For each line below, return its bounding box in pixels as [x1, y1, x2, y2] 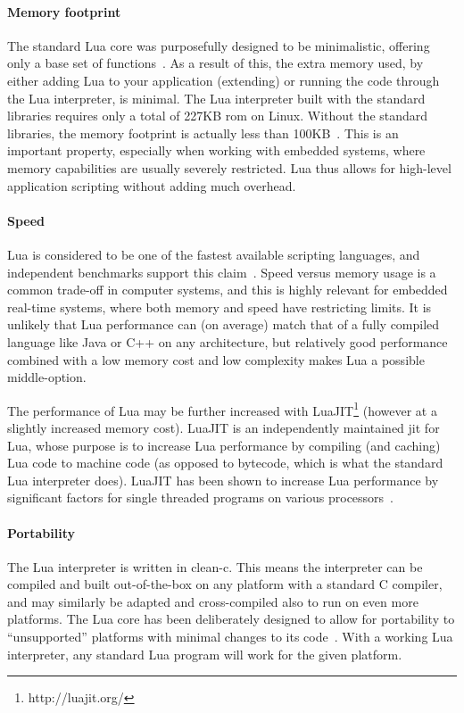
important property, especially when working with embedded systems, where [7, 141, 426, 160]
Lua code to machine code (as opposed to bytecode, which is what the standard [7, 453, 443, 472]
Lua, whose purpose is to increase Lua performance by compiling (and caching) [7, 435, 441, 454]
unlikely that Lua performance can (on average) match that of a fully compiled [7, 315, 440, 334]
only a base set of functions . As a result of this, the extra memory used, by [7, 54, 424, 72]
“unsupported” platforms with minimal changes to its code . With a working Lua [7, 627, 453, 646]
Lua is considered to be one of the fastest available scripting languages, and [7, 245, 420, 263]
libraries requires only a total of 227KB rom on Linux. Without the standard [7, 106, 428, 125]
